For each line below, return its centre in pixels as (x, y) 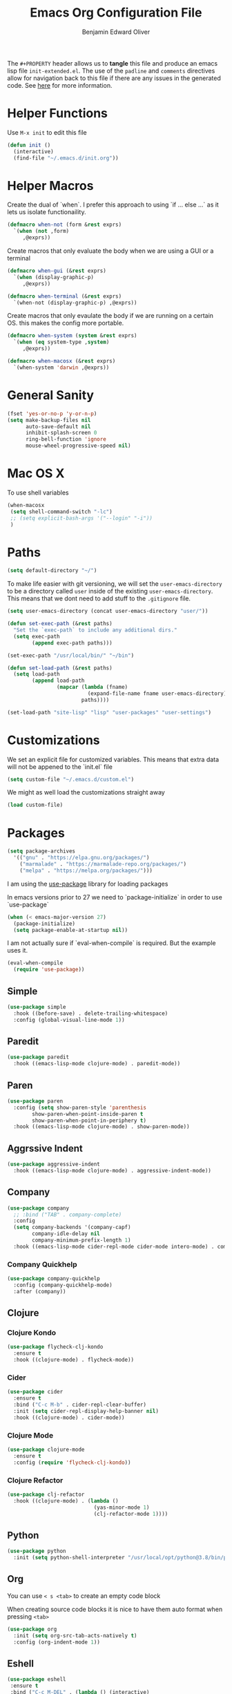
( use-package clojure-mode (46, 1450)
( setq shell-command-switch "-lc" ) (61, 512)
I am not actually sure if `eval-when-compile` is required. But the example (112, 943)
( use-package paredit (38, 1057)
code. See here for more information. (60, 85)
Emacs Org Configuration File (116, 13)
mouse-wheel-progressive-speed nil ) (78, 446)
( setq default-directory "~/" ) (52, 571)
